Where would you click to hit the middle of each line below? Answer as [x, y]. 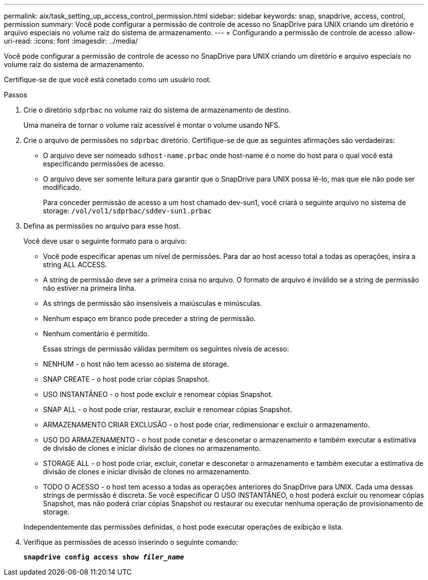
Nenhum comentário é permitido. [96, 334]
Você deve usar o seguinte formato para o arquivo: [105, 241]
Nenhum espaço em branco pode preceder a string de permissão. [150, 318]
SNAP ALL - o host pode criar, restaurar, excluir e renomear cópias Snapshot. [168, 409]
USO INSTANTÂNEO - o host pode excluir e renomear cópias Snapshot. [158, 394]
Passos [16, 95]
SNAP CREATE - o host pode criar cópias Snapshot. [126, 379]
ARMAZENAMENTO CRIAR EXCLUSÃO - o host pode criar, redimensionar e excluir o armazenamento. [206, 425]
